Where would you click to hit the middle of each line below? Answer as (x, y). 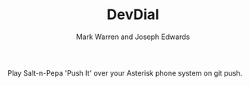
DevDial (133, 15)
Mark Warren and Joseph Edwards (133, 37)
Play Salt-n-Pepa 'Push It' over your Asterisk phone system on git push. (125, 72)
